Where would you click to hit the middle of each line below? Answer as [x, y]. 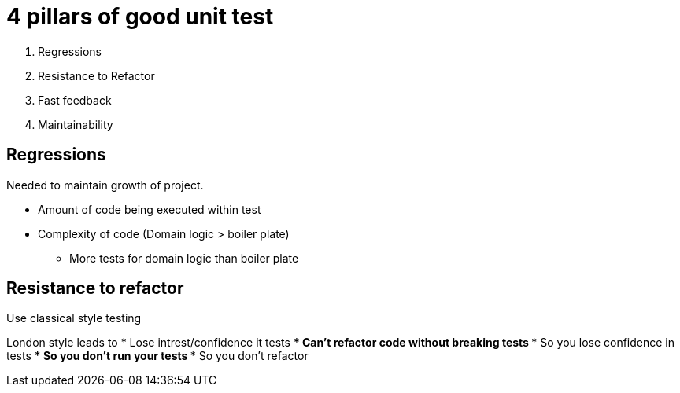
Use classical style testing [74, 318]
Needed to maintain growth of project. [105, 185]
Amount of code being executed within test [150, 209]
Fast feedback [75, 100]
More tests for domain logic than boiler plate [184, 258]
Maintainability [76, 124]
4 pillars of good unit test [140, 17]
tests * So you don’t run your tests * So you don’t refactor [157, 356]
